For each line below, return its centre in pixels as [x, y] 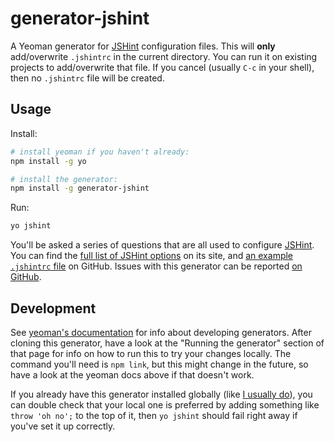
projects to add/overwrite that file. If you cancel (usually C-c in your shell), [162, 67]
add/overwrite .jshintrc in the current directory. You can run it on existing [164, 56]
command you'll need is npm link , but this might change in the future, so [159, 364]
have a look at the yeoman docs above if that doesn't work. [132, 374]
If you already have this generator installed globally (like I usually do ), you [161, 394]
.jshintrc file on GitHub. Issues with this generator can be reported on [156, 266]
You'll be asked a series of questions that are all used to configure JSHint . [162, 245]
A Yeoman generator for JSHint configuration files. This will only [143, 46]
